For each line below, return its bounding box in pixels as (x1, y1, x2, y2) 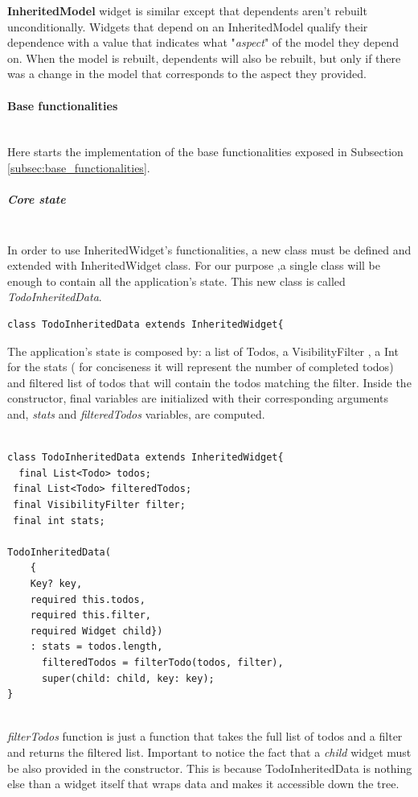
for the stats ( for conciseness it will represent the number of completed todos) (7, 358, 394, 375)
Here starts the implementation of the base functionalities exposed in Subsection (7, 143, 404, 160)
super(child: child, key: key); (41, 672, 215, 684)
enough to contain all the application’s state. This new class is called (7, 272, 346, 289)
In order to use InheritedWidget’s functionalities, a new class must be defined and (7, 241, 412, 258)
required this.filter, (30, 609, 151, 621)
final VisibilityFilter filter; (13, 499, 186, 511)
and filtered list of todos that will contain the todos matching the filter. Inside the (7, 374, 412, 390)
